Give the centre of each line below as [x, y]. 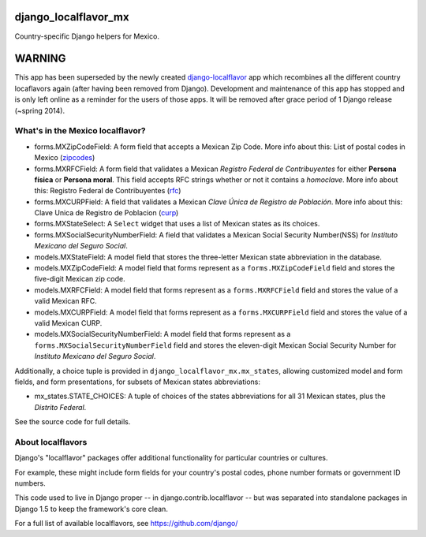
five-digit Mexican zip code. [80, 279]
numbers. [30, 483]
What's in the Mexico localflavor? [80, 131]
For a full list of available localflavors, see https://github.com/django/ [126, 524]
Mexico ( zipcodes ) [65, 158]
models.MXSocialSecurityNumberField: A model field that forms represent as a [163, 334]
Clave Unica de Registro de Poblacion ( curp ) [106, 213]
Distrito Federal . [60, 407]
